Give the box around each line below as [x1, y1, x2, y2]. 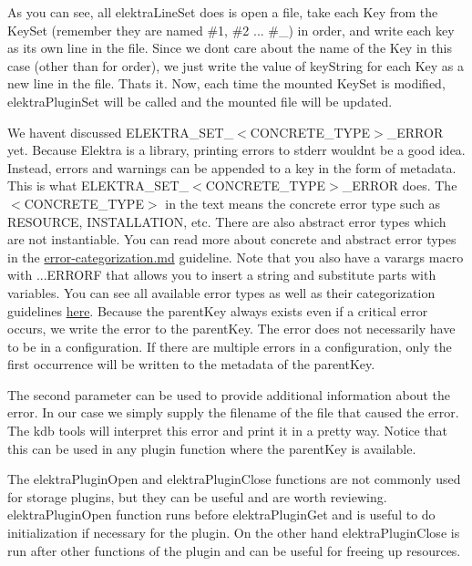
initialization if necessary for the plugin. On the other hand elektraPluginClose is [7, 523, 460, 542]
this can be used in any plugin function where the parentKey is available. [7, 438, 416, 458]
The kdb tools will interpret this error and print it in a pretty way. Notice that [7, 421, 448, 440]
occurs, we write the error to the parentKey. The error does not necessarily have [7, 319, 456, 338]
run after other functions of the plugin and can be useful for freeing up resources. [7, 540, 461, 560]
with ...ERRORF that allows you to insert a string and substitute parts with [7, 265, 436, 284]
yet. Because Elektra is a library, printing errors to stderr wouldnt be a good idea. [7, 140, 466, 160]
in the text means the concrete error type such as [165, 193, 440, 212]
